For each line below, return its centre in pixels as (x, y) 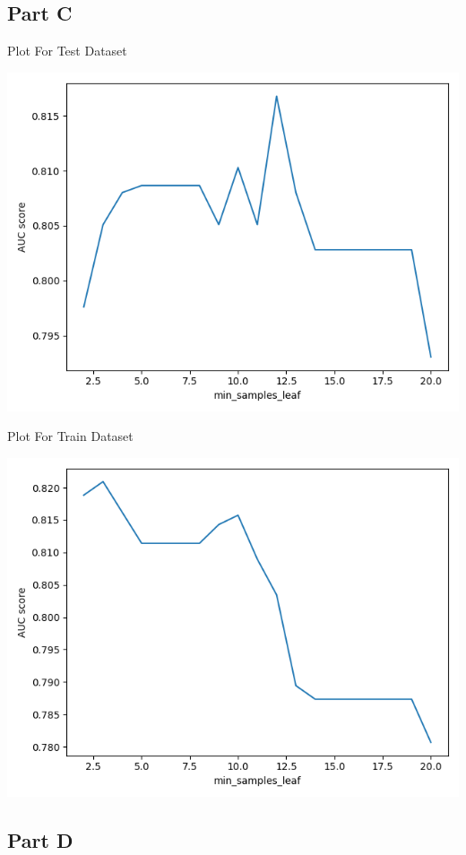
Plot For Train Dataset (70, 436)
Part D (40, 839)
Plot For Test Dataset (67, 51)
